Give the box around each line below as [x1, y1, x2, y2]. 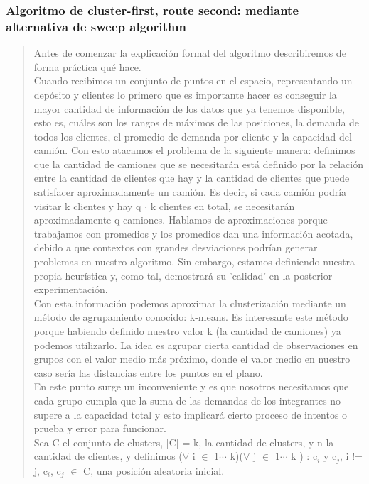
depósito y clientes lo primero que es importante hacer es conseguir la [33, 87, 337, 101]
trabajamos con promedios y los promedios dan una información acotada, [33, 226, 353, 241]
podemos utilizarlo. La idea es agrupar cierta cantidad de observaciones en [33, 337, 358, 352]
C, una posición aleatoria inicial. [83, 463, 225, 478]
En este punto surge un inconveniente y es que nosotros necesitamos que [33, 379, 349, 394]
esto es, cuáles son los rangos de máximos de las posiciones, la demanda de [33, 115, 360, 130]
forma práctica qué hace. [33, 59, 141, 74]
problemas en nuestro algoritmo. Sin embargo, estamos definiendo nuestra [33, 254, 355, 269]
